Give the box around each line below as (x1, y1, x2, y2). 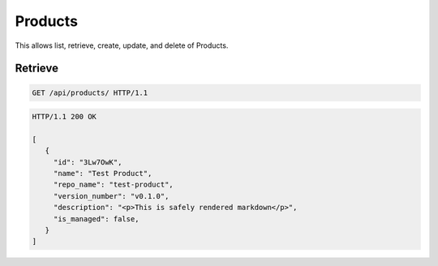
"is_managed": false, (53, 214, 140, 223)
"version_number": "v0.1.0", (53, 191, 170, 200)
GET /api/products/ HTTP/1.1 (32, 88, 148, 97)
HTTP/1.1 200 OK (32, 112, 97, 122)
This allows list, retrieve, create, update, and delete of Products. (15, 41, 229, 50)
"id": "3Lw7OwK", (53, 157, 122, 166)
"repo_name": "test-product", (53, 180, 174, 190)
